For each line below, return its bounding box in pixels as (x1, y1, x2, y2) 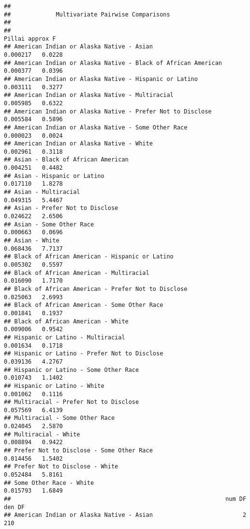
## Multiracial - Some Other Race (4, 415, 115, 422)
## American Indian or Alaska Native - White (4, 140, 153, 147)
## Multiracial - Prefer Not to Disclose (4, 399, 139, 406)
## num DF (4, 496, 247, 503)
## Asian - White (4, 237, 59, 244)
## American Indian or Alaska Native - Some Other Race (4, 124, 188, 131)
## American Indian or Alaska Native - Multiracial (4, 92, 174, 99)
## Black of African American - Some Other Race (4, 302, 163, 309)
